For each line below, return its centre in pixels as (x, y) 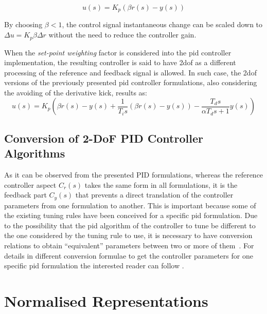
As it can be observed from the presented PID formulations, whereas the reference (134, 175)
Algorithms (35, 153)
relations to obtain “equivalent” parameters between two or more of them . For (129, 246)
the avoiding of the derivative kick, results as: (76, 92)
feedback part (25, 195)
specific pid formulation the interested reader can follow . (94, 266)
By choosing (23, 24)
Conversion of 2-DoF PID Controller (104, 138)
